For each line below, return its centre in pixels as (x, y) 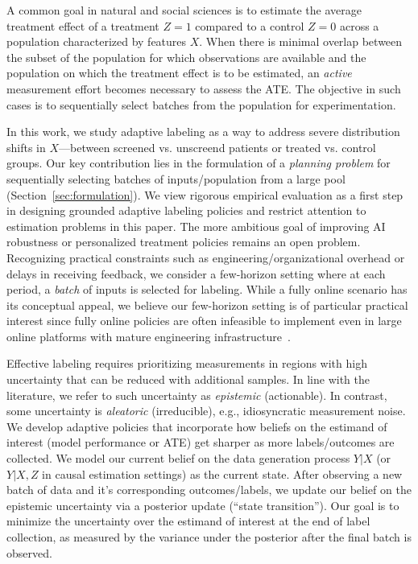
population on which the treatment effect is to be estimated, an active (179, 73)
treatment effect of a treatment (83, 25)
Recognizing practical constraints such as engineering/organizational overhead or (206, 257)
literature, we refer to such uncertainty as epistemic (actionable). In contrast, (197, 395)
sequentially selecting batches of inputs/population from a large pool (176, 178)
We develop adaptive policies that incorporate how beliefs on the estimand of (197, 426)
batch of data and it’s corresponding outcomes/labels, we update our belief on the (209, 490)
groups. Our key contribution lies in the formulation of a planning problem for (199, 163)
